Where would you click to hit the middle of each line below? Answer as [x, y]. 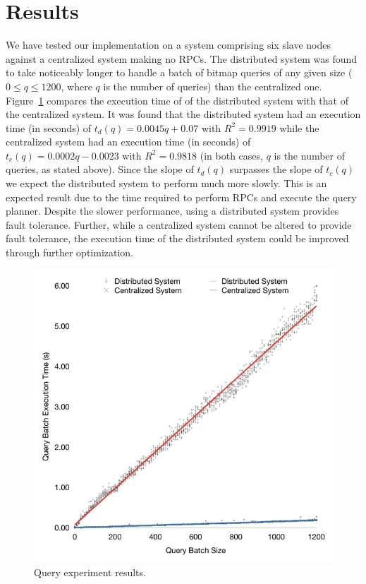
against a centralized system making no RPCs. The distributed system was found [182, 58]
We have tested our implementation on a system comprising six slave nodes [169, 45]
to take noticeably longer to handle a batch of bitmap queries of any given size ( [179, 72]
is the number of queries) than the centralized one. [213, 86]
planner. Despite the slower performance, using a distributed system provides [172, 211]
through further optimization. [70, 252]
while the [299, 127]
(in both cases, [231, 155]
